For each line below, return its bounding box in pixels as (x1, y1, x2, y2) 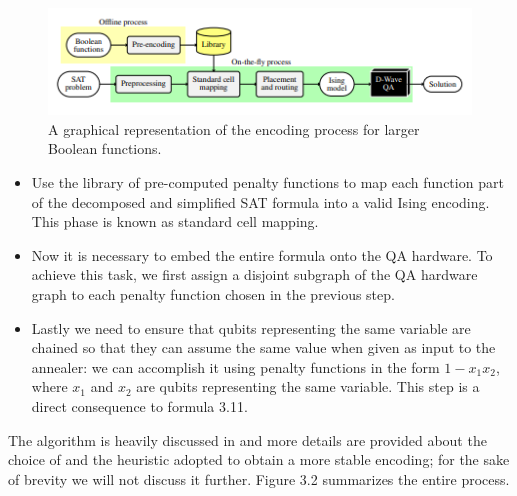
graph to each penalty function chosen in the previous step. (31, 283, 395, 304)
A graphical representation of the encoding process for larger (48, 118, 420, 139)
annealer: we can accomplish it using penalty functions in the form (31, 356, 440, 377)
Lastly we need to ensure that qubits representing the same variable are (31, 317, 471, 338)
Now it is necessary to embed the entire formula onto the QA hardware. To (31, 244, 493, 265)
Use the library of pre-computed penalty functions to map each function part (31, 171, 504, 192)
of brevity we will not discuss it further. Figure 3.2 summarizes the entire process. (8, 468, 510, 489)
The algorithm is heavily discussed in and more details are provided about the (8, 429, 487, 450)
